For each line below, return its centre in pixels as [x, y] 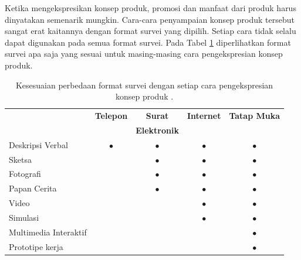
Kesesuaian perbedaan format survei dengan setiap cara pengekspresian [144, 85]
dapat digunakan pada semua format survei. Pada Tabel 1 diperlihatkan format [148, 42]
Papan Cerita [33, 188]
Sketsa [20, 159]
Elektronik [157, 130]
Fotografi [25, 174]
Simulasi [24, 217]
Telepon [111, 115]
